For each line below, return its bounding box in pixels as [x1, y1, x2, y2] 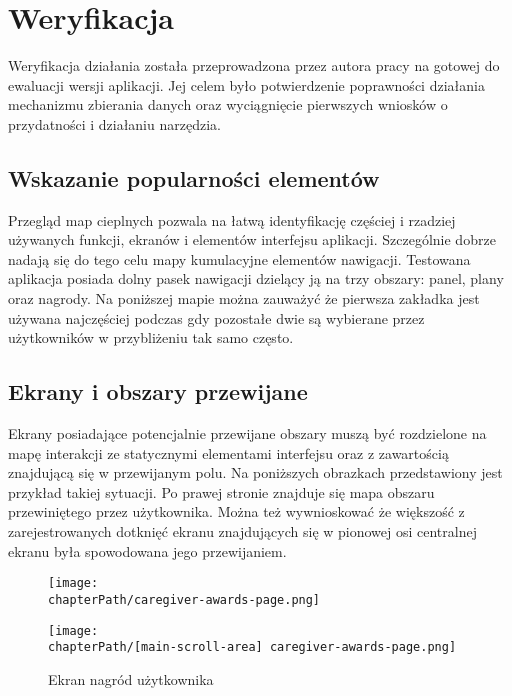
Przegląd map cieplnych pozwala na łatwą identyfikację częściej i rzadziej [8, 209, 456, 230]
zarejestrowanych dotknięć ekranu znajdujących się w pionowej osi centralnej [8, 521, 477, 542]
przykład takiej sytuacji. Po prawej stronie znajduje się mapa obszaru [8, 481, 435, 502]
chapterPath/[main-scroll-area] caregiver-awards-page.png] [48, 640, 457, 655]
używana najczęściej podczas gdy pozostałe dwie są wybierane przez [8, 307, 425, 328]
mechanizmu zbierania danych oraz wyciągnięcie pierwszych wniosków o [8, 94, 448, 115]
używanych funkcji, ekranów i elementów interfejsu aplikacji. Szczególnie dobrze [8, 229, 496, 250]
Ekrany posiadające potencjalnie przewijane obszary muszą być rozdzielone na [8, 423, 487, 444]
